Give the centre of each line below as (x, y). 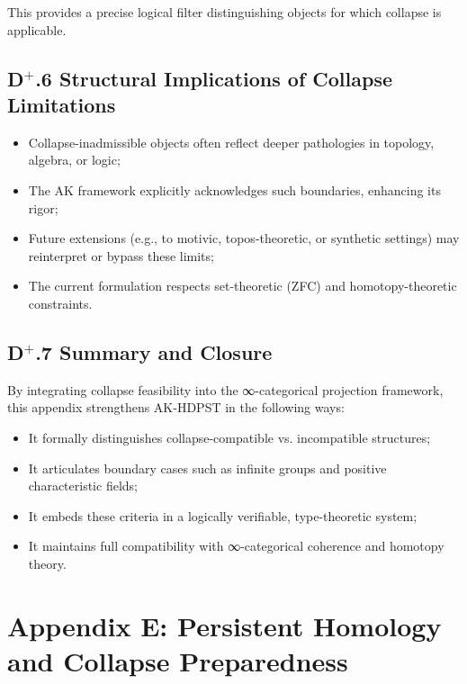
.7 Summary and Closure (154, 351)
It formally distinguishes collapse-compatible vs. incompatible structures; (229, 437)
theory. (47, 563)
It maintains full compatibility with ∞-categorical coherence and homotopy (236, 546)
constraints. (60, 303)
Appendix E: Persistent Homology (225, 625)
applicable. (37, 29)
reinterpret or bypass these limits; (121, 255)
